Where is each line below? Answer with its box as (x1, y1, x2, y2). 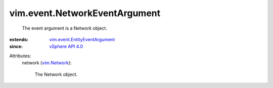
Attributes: (9, 53, 31, 59)
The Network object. (34, 71, 78, 77)
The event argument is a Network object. (22, 25, 107, 31)
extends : (9, 36, 29, 42)
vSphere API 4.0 (49, 43, 83, 50)
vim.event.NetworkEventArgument (9, 8, 161, 19)
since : (9, 43, 23, 50)
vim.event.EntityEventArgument (49, 36, 115, 42)
